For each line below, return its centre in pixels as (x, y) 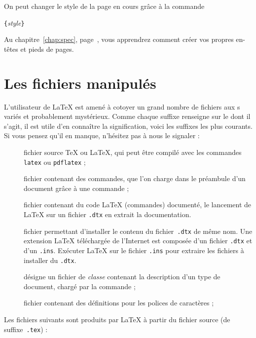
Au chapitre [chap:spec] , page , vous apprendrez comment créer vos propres (119, 39)
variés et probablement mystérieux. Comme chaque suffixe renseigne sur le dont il (127, 116)
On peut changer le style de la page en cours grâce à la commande (104, 6)
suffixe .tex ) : (26, 329)
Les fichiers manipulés (80, 83)
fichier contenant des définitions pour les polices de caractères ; (119, 303)
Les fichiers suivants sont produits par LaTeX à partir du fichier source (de (117, 319)
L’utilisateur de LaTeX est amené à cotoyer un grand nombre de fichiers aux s (122, 106)
